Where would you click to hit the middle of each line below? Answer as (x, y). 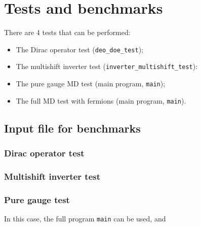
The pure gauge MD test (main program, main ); (91, 84)
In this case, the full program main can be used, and (85, 219)
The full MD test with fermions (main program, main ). (101, 100)
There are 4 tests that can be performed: (67, 32)
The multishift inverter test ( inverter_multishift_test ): (107, 66)
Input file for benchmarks (72, 128)
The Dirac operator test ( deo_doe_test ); (79, 49)
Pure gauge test (37, 199)
